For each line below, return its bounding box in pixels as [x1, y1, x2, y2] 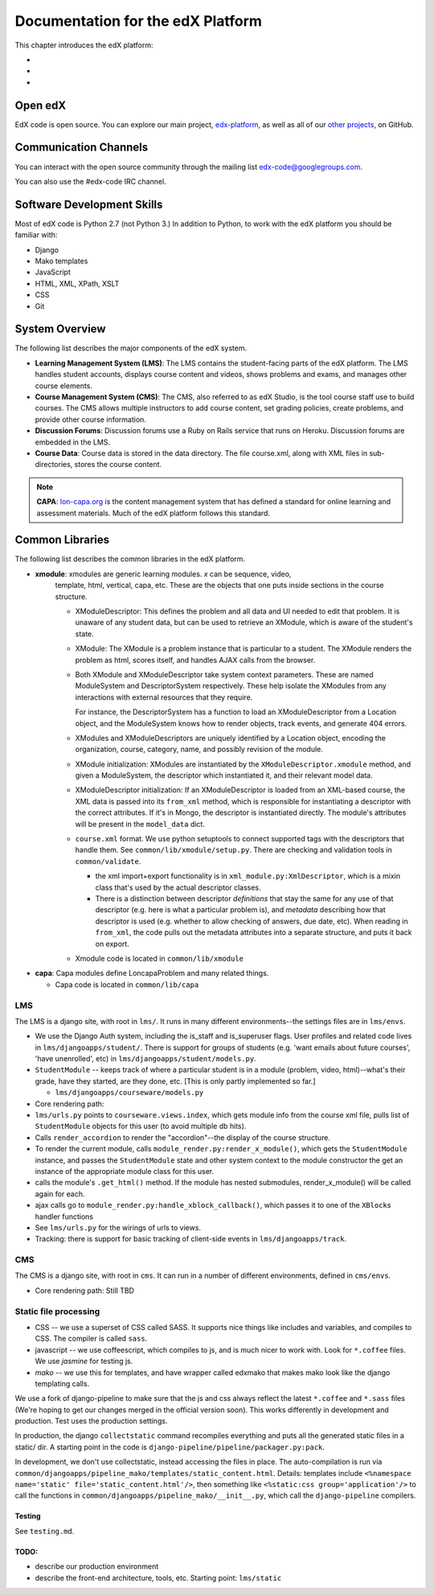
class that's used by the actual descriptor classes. [95, 882, 261, 892]
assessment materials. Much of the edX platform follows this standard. [36, 508, 271, 518]
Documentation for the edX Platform [14, 12, 263, 30]
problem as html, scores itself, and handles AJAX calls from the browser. [75, 655, 316, 664]
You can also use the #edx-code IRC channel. [14, 176, 166, 186]
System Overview [14, 322, 106, 336]
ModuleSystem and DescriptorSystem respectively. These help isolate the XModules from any [75, 681, 387, 691]
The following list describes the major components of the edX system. [14, 343, 248, 353]
